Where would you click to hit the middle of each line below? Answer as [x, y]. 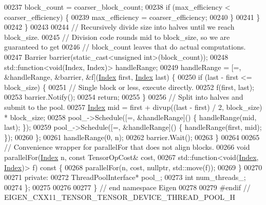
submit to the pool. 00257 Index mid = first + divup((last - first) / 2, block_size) [133, 107]
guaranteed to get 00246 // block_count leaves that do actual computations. [125, 47]
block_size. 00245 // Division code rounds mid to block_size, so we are [117, 37]
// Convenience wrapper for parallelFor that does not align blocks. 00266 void [127, 147]
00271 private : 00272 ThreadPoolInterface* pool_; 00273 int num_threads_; [125, 177]
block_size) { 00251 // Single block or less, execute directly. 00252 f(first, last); [129, 87]
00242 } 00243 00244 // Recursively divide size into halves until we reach [119, 27]
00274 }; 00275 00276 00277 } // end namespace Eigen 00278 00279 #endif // [127, 187]
